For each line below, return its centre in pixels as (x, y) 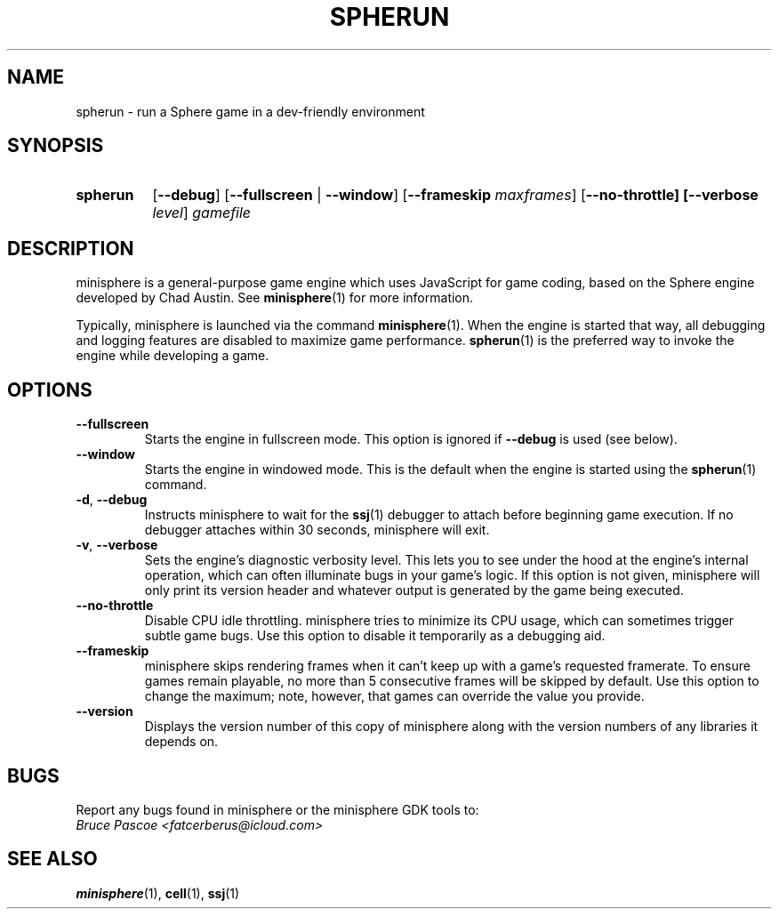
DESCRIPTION (71, 248)
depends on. (181, 742)
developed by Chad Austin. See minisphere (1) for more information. (275, 298)
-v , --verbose (117, 545)
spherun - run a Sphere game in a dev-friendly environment (250, 111)
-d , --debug (112, 500)
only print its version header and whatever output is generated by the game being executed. (414, 591)
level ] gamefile (202, 213)
